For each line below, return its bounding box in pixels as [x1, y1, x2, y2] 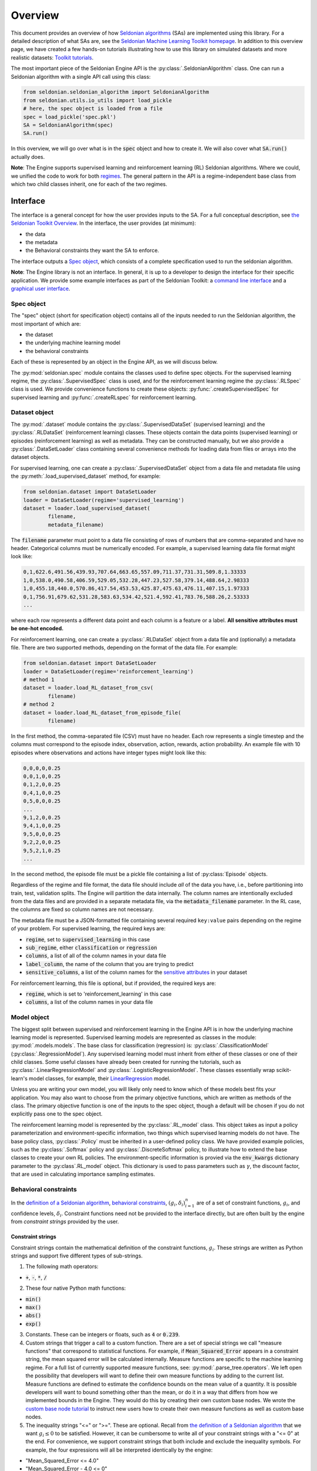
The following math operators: [25, 1263, 99, 1270]
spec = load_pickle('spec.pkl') [23, 114, 117, 120]
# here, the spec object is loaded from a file [23, 105, 163, 112]
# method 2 [23, 701, 55, 708]
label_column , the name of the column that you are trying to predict [25, 960, 194, 967]
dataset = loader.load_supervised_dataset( [23, 505, 151, 511]
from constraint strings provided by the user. [11, 1218, 119, 1225]
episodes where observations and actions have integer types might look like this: [11, 749, 207, 756]
